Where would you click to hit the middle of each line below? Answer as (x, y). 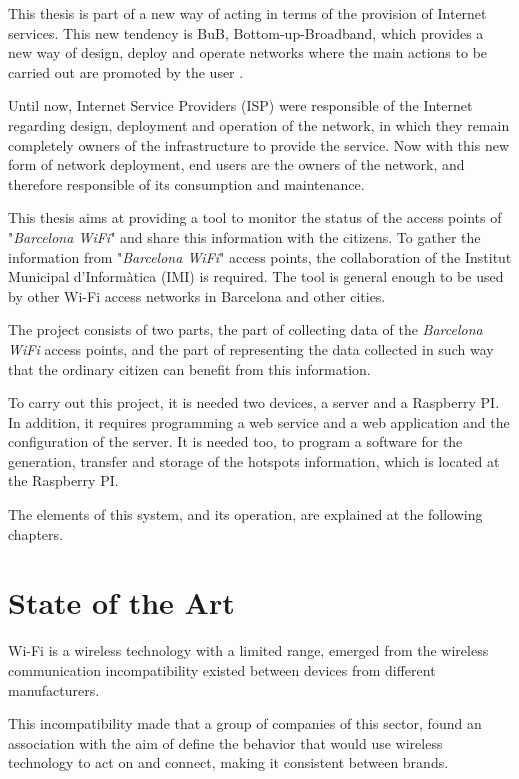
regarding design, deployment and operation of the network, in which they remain (259, 124)
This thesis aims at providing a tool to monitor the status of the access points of (255, 217)
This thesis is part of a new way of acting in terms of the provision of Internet (247, 13)
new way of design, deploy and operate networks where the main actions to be (248, 52)
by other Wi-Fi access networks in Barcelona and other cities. (197, 295)
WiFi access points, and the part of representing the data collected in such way (251, 348)
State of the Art (121, 602)
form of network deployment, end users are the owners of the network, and (236, 164)
